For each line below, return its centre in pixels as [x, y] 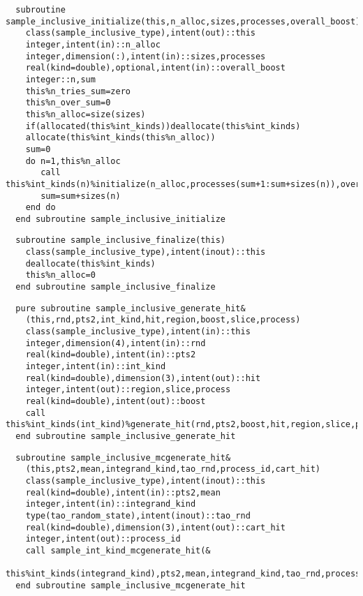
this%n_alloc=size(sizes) [86, 114]
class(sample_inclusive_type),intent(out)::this [140, 33]
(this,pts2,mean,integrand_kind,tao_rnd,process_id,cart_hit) [173, 469]
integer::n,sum [60, 79]
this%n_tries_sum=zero [78, 91]
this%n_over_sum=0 [68, 103]
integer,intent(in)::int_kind [96, 367]
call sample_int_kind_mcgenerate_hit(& [118, 550]
